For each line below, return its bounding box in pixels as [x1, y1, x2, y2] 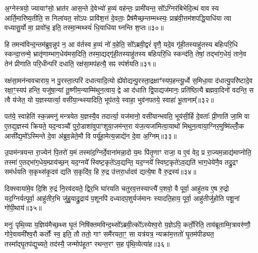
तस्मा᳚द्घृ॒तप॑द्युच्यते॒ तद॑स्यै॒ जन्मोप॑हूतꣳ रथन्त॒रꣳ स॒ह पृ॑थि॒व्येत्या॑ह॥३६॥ [4, 238, 170, 249]
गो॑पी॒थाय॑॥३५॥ [4, 202, 42, 213]
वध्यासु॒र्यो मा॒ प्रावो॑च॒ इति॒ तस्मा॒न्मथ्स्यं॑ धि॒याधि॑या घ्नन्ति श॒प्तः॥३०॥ [4, 22, 164, 33]
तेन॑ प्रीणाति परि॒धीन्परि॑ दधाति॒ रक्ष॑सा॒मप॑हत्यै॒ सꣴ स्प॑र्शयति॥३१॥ [4, 58, 156, 68]
